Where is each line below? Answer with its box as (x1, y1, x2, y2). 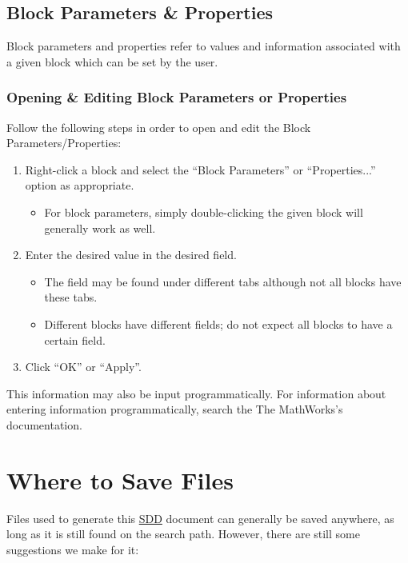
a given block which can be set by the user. (6, 53, 218, 70)
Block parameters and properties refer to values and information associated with (6, 38, 401, 54)
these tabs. (44, 289, 98, 305)
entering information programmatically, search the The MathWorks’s (6, 401, 343, 417)
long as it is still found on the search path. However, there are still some (6, 525, 360, 542)
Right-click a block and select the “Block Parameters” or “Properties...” (25, 161, 376, 178)
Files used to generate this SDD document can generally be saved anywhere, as (6, 509, 394, 526)
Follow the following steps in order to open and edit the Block (6, 118, 311, 135)
